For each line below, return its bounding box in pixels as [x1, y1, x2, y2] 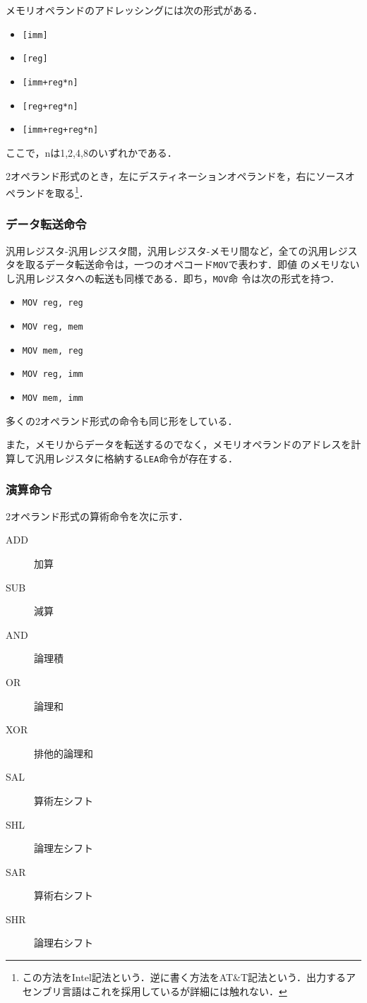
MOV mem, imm [22, 393, 83, 404]
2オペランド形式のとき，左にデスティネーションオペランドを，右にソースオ [6, 169, 355, 184]
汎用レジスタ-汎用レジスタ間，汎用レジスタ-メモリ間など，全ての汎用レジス [6, 243, 358, 258]
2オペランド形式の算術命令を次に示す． [6, 508, 188, 523]
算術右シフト [34, 888, 93, 903]
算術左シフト [34, 793, 93, 807]
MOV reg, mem [22, 322, 83, 332]
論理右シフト [34, 935, 93, 950]
